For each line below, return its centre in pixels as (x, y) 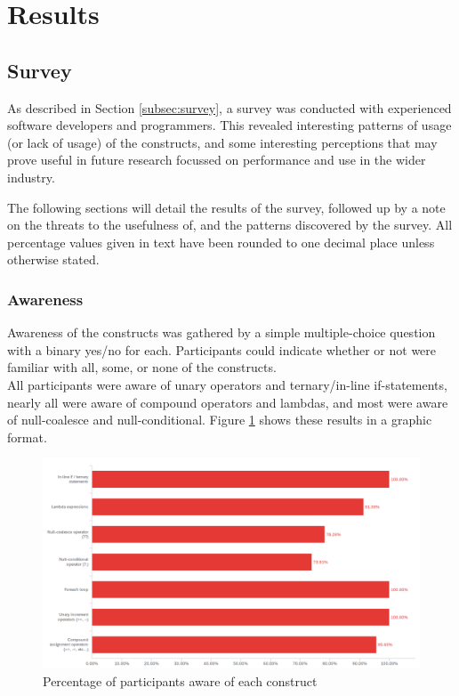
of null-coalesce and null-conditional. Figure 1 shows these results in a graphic (220, 420)
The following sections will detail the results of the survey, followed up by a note (226, 207)
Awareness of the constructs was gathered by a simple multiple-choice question (221, 332)
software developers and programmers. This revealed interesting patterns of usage (229, 125)
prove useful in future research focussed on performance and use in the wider (217, 160)
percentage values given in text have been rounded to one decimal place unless (221, 242)
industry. (31, 177)
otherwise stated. (53, 259)
